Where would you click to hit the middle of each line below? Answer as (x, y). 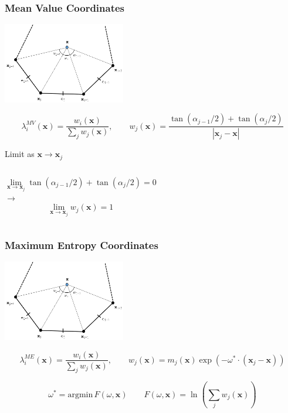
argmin (80, 395)
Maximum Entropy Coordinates (82, 245)
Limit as (20, 154)
